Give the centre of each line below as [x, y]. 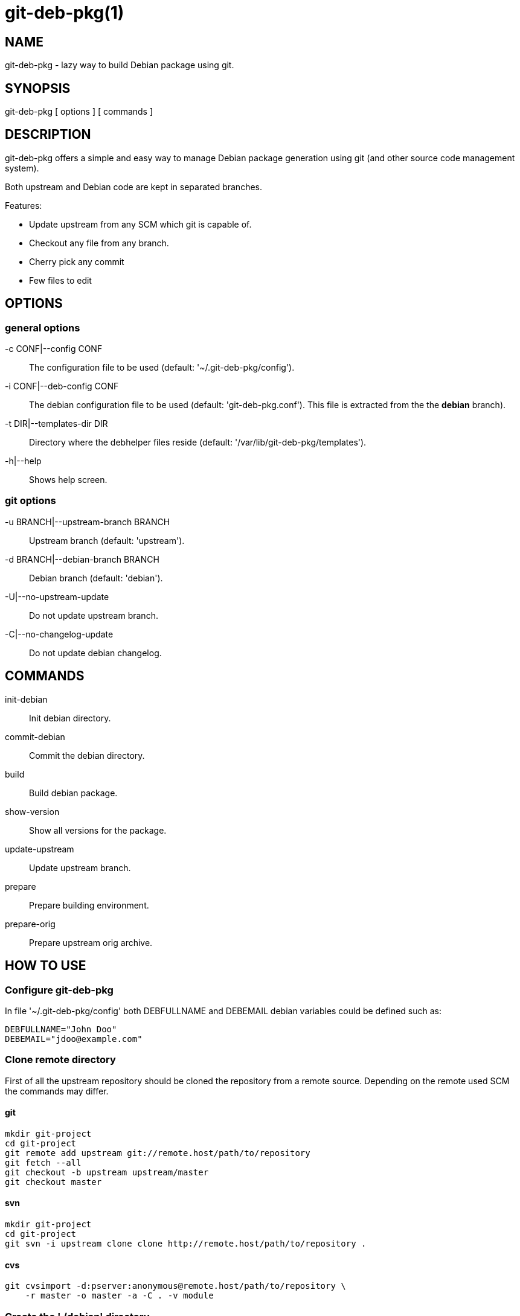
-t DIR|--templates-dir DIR [56, 424]
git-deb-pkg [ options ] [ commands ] [79, 112]
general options [43, 327]
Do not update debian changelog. [95, 653]
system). [22, 168]
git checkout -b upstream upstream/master [107, 1172]
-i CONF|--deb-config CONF [62, 386]
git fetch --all [43, 1162]
